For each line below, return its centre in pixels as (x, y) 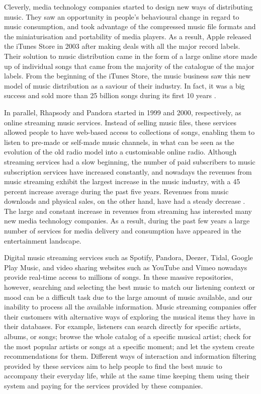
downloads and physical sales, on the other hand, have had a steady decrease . (125, 201)
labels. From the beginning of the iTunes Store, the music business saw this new (127, 76)
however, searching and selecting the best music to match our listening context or (130, 287)
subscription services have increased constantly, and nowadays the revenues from (128, 171)
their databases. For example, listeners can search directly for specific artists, (123, 326)
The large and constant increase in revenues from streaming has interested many (128, 211)
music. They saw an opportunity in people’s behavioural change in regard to (122, 16)
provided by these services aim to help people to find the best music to (113, 366)
